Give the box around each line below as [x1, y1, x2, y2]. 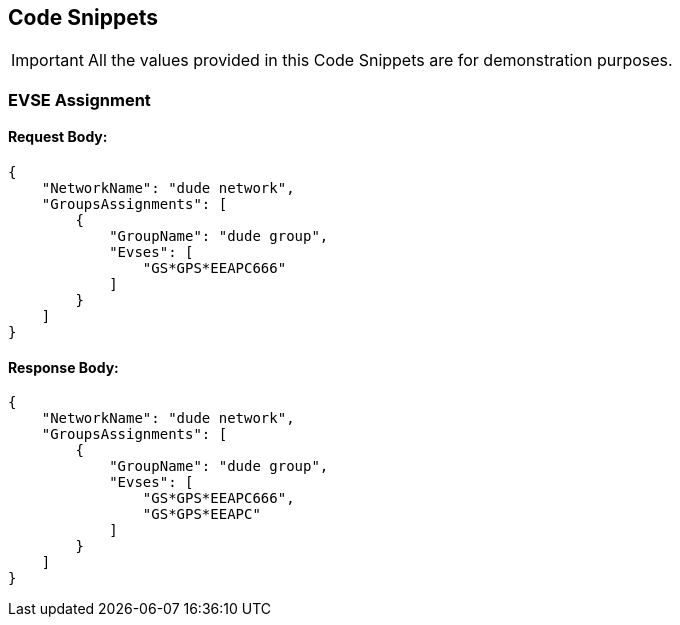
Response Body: [8, 358, 119, 376]
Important [11, 50, 84, 71]
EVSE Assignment [8, 89, 151, 110]
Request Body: [8, 128, 108, 146]
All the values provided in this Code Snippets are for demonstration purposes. [87, 50, 673, 71]
